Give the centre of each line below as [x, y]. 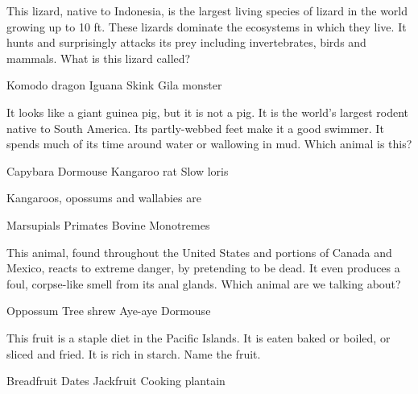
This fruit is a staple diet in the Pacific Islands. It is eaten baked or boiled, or [199, 337]
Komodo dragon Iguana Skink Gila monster [114, 85]
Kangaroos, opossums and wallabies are [104, 198]
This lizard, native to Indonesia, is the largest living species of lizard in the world [207, 10]
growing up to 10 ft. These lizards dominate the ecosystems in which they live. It [207, 26]
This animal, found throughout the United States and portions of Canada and [199, 252]
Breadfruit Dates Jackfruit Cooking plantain [116, 381]
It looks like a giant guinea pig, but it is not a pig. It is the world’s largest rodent [208, 112]
